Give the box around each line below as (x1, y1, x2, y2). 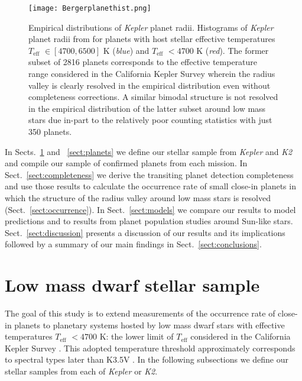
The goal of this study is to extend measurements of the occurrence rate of (5, 307, 275, 319)
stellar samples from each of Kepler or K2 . (5, 365, 158, 377)
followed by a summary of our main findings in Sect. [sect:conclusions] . (5, 238, 262, 250)
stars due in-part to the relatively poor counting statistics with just (28, 114, 272, 126)
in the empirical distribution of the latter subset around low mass (28, 102, 266, 114)
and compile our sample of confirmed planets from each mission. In (5, 157, 248, 169)
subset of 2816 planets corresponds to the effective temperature (28, 56, 258, 68)
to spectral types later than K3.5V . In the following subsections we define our (5, 353, 288, 366)
